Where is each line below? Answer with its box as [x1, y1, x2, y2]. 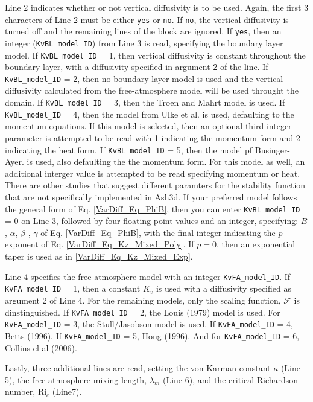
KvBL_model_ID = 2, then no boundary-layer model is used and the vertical [5, 72, 283, 85]
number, [5, 385, 36, 398]
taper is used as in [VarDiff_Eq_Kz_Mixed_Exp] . [5, 250, 193, 263]
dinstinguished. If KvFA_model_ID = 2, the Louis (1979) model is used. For [5, 305, 280, 318]
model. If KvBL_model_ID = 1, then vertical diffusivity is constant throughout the [5, 48, 306, 61]
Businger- [255, 143, 291, 156]
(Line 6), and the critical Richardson [162, 373, 299, 386]
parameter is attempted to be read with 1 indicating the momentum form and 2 [5, 131, 300, 144]
